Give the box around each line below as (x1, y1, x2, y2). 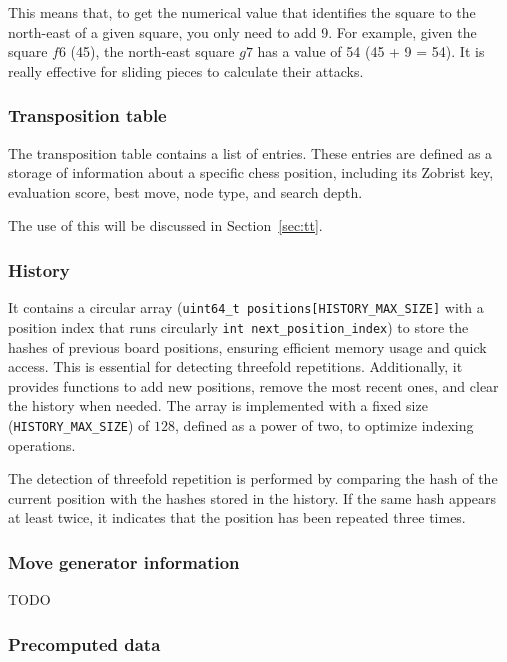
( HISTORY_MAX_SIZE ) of (8, 414, 150, 435)
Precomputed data (8, 631, 161, 656)
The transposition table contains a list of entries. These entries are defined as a (8, 142, 493, 163)
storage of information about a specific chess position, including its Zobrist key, (8, 162, 494, 183)
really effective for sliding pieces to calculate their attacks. (8, 60, 364, 81)
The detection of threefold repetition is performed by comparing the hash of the (8, 468, 498, 489)
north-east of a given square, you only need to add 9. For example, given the (8, 21, 477, 42)
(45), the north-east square (70, 41, 235, 62)
